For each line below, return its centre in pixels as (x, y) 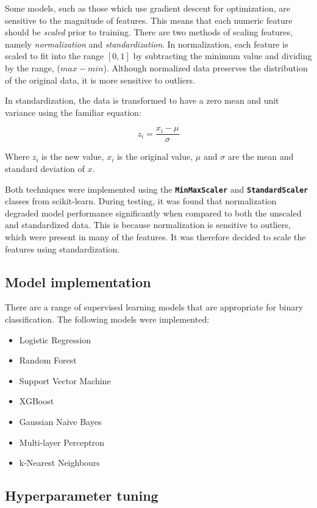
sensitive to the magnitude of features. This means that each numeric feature (149, 20)
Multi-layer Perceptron (62, 442)
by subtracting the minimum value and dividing (223, 56)
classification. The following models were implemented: (107, 319)
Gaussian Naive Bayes (60, 421)
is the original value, (155, 156)
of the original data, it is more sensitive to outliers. (100, 80)
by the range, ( (33, 67)
